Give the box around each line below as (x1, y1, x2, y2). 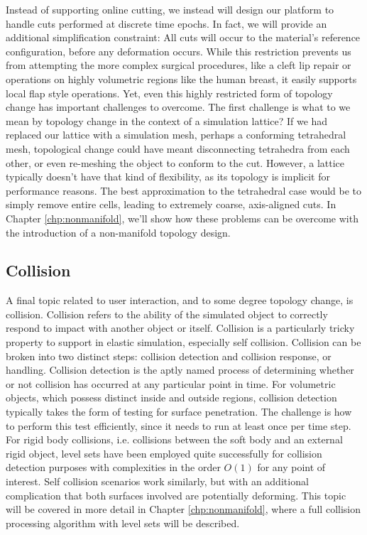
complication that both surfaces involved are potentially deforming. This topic (6, 487, 346, 502)
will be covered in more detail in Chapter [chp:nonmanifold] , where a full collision (6, 502, 361, 517)
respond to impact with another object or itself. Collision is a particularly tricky (6, 320, 355, 335)
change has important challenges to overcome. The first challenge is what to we (6, 99, 351, 114)
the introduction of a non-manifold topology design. (6, 225, 231, 239)
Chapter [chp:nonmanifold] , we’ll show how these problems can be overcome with (6, 210, 358, 225)
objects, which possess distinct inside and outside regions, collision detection (6, 390, 337, 405)
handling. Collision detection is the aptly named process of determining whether (6, 362, 354, 377)
